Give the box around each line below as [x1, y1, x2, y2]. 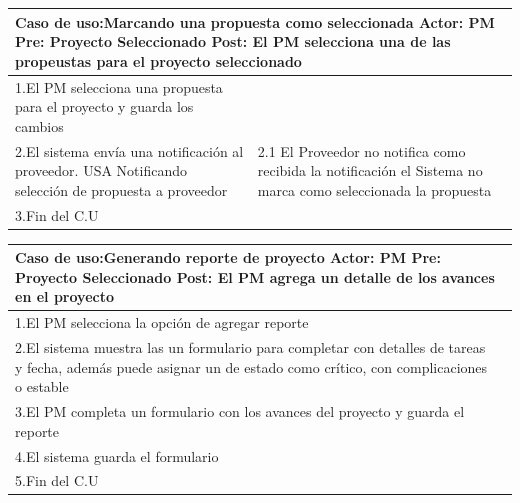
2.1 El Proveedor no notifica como [257, 140, 466, 161]
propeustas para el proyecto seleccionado [15, 50, 302, 71]
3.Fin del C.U [15, 204, 99, 225]
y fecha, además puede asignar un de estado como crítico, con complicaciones [15, 356, 488, 377]
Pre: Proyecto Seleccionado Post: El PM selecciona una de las [15, 31, 451, 52]
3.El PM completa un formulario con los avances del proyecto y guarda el [15, 401, 465, 422]
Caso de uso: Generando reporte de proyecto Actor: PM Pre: [15, 247, 441, 268]
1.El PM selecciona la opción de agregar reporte [15, 312, 309, 333]
